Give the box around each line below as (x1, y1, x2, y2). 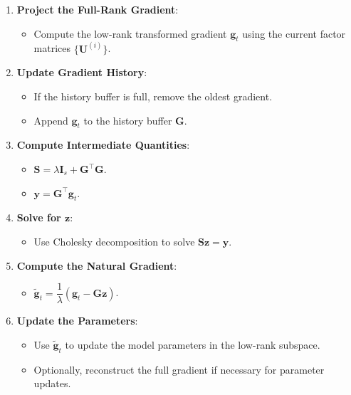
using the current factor (242, 26, 346, 41)
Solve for (16, 210, 61, 225)
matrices (33, 41, 71, 56)
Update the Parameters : (16, 313, 138, 328)
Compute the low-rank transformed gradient (33, 26, 227, 41)
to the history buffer (83, 112, 172, 127)
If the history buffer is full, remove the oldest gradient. (33, 89, 273, 104)
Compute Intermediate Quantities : (16, 137, 190, 152)
